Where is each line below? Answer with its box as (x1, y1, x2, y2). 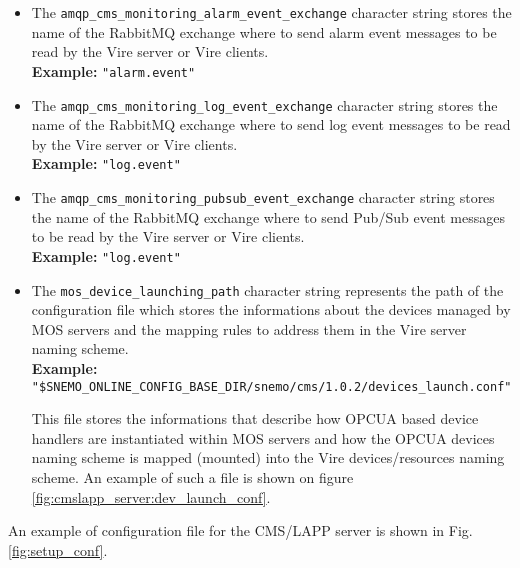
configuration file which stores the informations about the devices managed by (31, 299, 511, 320)
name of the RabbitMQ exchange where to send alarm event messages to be (31, 21, 497, 42)
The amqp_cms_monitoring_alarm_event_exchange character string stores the (31, 2, 512, 22)
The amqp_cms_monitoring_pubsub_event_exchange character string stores (31, 187, 495, 207)
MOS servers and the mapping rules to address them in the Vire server (31, 318, 467, 339)
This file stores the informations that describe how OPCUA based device (31, 408, 479, 429)
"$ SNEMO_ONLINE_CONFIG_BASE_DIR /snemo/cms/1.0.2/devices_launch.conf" (31, 379, 512, 394)
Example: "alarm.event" (31, 60, 196, 81)
